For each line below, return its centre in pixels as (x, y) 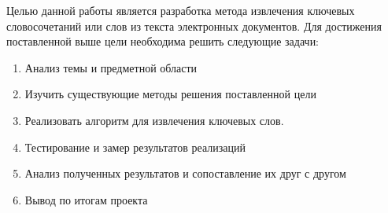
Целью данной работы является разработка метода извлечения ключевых (181, 10)
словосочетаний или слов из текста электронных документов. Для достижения (194, 26)
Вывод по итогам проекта (86, 199)
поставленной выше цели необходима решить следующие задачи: (163, 41)
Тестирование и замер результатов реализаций (135, 147)
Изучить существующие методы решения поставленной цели (170, 94)
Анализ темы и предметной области (111, 67)
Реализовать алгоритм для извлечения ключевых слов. (154, 120)
